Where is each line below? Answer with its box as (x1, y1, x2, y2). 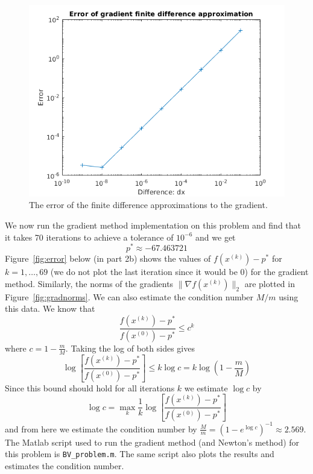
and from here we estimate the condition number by (5, 422, 197, 435)
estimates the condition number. (5, 459, 124, 472)
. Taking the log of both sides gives (65, 341, 195, 354)
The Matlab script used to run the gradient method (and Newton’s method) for (5, 435, 300, 448)
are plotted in (244, 277, 295, 289)
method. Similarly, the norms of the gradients (5, 277, 174, 289)
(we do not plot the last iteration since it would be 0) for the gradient (50, 265, 309, 278)
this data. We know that (5, 302, 95, 315)
